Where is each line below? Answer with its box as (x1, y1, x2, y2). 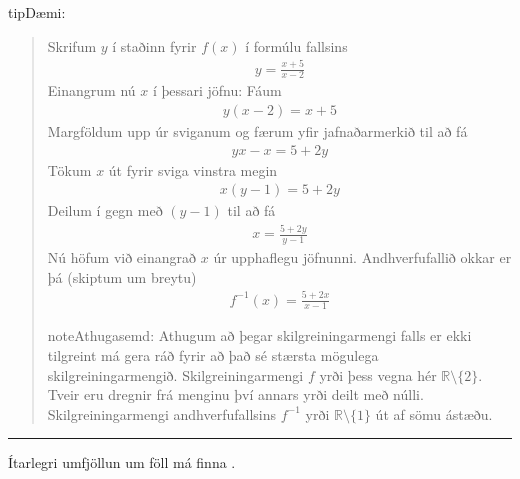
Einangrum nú (47, 80, 136, 101)
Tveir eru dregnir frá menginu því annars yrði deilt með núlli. (47, 384, 424, 405)
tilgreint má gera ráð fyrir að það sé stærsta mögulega (47, 344, 379, 365)
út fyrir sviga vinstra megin (108, 159, 278, 180)
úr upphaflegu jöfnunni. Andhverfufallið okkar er (213, 247, 512, 267)
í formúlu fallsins (245, 35, 348, 56)
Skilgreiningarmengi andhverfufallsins (47, 403, 277, 424)
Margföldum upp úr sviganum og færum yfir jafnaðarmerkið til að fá (47, 120, 468, 141)
